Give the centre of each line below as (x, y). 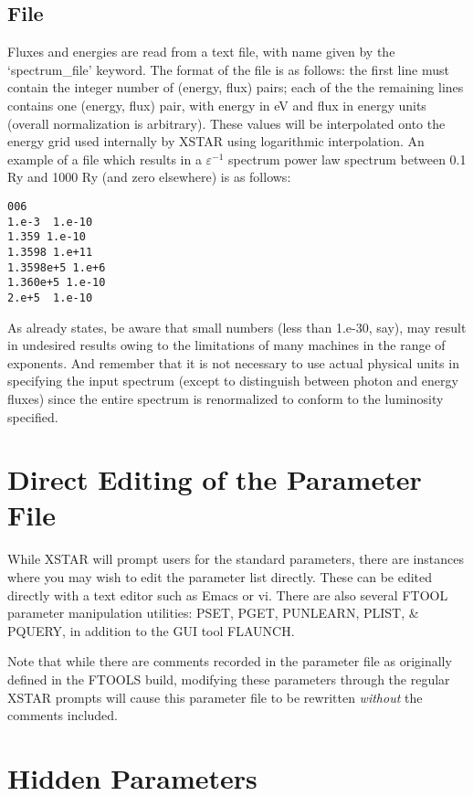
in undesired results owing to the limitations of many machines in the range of (226, 345)
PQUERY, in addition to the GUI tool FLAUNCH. (151, 630)
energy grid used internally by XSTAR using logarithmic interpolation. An (216, 141)
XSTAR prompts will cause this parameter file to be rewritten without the (215, 697)
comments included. (63, 715)
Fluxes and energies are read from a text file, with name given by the (201, 52)
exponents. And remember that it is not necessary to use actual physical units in (233, 362)
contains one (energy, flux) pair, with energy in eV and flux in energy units (217, 105)
